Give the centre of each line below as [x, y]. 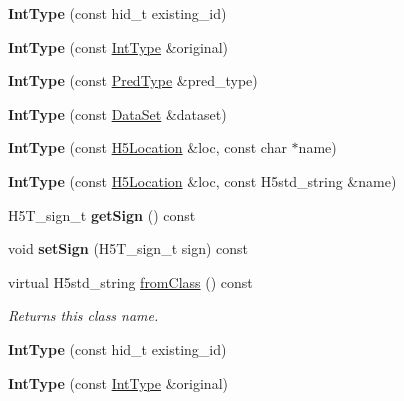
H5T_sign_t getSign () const [102, 214]
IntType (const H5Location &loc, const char [147, 147]
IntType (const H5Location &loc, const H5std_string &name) [202, 180]
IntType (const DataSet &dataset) [117, 113]
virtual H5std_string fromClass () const [130, 281]
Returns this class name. [83, 315]
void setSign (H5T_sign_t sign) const [128, 248]
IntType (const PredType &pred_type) [133, 80]
